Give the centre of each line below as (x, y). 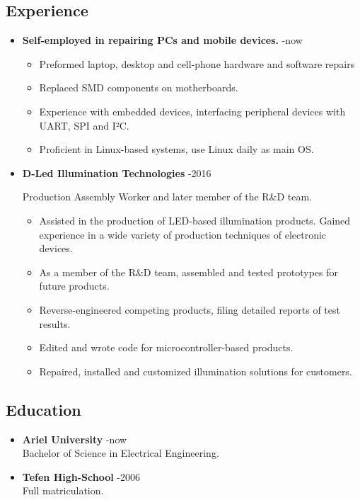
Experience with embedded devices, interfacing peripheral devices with (192, 111)
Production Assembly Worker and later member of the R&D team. (167, 197)
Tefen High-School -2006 (81, 476)
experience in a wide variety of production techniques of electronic (183, 234)
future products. (74, 286)
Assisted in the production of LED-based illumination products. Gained (195, 220)
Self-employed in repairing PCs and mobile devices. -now (162, 40)
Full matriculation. (63, 490)
